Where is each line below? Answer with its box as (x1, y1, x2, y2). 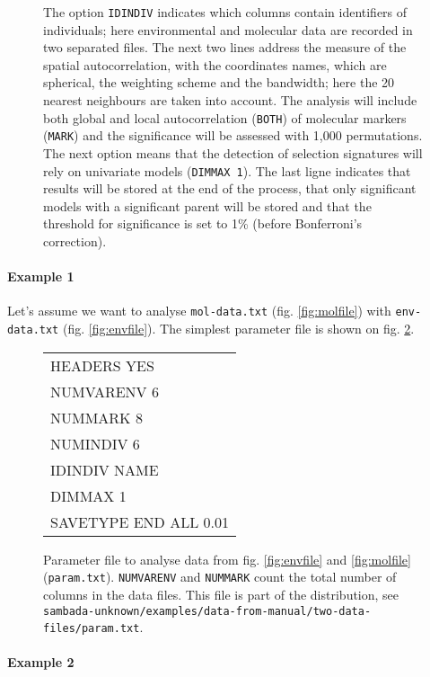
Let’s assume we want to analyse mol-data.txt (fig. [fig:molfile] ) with (7, 301, 391, 320)
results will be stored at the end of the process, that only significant (43, 179, 417, 198)
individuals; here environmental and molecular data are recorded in (43, 20, 413, 39)
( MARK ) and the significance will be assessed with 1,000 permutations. (43, 126, 423, 145)
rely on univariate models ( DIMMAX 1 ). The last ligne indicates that (43, 161, 411, 180)
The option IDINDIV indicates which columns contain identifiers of (43, 3, 408, 21)
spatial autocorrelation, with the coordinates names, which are (43, 55, 387, 74)
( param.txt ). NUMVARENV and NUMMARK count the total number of (43, 567, 397, 586)
